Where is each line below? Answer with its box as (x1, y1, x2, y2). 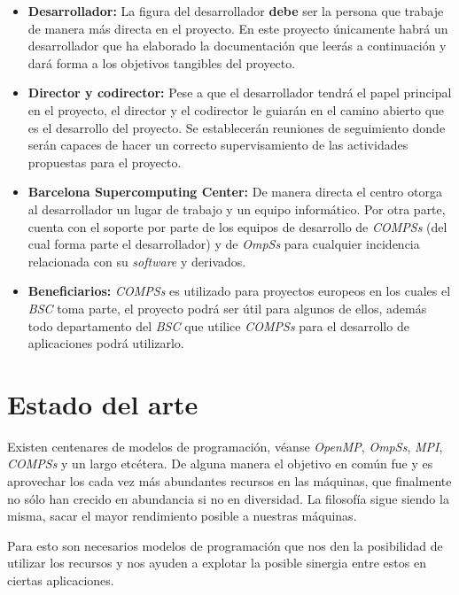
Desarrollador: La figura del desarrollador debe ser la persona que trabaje (27, 2, 444, 19)
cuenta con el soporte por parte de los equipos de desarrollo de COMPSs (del (27, 217, 447, 236)
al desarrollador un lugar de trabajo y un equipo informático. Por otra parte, (27, 199, 446, 218)
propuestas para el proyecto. (27, 152, 182, 171)
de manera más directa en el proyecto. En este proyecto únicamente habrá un (27, 19, 448, 37)
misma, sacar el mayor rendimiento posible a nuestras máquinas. (7, 506, 357, 525)
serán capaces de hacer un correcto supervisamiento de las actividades (27, 135, 408, 154)
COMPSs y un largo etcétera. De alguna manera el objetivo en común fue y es (7, 454, 433, 473)
